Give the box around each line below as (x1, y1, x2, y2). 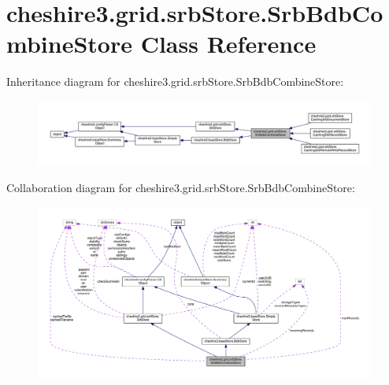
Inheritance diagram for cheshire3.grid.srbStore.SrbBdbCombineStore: (6, 73, 344, 90)
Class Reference (140, 28, 317, 60)
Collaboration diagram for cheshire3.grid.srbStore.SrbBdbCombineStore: (6, 180, 355, 196)
